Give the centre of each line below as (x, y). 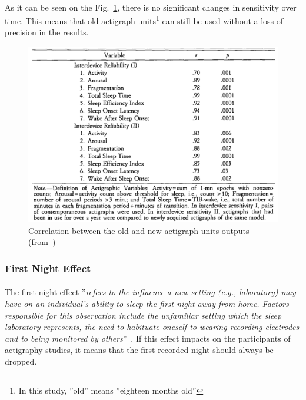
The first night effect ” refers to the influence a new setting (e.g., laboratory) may (150, 292)
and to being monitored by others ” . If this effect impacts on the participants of (148, 338)
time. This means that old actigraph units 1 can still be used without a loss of (144, 20)
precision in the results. (47, 32)
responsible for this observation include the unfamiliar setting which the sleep (143, 315)
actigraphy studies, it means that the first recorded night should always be (139, 350)
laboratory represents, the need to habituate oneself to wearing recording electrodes (152, 327)
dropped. (21, 361)
